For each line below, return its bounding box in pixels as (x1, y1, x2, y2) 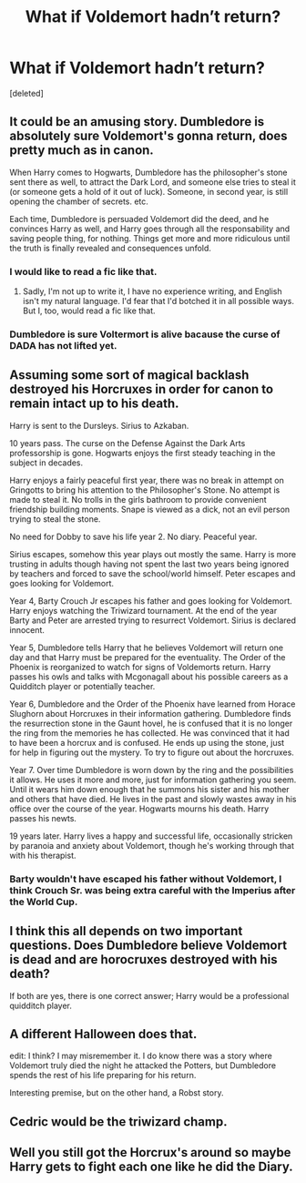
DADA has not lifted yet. (9, 339, 117, 352)
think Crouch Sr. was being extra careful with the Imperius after (9, 883, 296, 896)
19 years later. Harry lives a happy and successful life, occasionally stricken (9, 831, 293, 841)
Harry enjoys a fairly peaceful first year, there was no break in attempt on (9, 474, 284, 485)
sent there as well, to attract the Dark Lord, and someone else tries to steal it (9, 176, 296, 188)
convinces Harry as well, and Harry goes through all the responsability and (9, 223, 291, 234)
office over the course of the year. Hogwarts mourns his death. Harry (9, 803, 270, 814)
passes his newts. (9, 812, 77, 823)
